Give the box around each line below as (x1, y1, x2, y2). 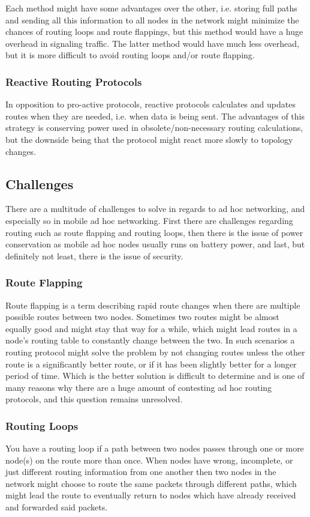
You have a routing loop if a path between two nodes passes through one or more (5, 442, 304, 455)
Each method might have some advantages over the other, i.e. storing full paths (5, 2, 297, 14)
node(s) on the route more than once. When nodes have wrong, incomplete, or (5, 453, 293, 466)
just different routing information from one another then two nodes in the (5, 465, 276, 478)
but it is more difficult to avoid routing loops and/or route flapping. (5, 49, 255, 61)
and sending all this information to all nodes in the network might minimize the (5, 13, 299, 26)
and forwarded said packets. (5, 501, 108, 513)
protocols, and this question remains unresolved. (5, 393, 183, 405)
